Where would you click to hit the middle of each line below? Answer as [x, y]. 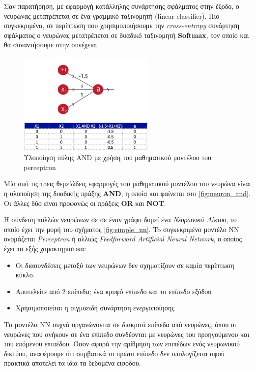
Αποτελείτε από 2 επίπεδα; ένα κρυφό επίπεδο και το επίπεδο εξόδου [113, 291]
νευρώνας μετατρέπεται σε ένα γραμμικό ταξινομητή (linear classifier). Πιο [112, 16]
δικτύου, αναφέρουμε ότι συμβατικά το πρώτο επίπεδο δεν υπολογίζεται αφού [114, 353]
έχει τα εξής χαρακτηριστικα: [45, 249]
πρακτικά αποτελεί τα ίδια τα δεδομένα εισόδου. [72, 363]
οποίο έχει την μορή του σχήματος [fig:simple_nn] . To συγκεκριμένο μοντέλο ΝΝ [122, 229]
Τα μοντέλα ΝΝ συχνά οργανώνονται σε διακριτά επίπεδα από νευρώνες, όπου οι [120, 324]
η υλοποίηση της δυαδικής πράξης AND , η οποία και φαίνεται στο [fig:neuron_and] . [127, 193]
